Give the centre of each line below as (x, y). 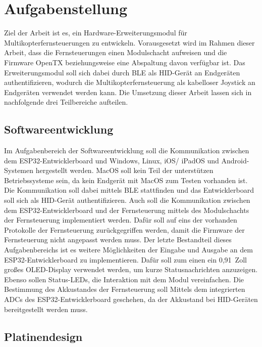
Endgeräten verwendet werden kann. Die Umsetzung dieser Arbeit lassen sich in (128, 92)
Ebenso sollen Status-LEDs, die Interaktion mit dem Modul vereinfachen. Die (124, 279)
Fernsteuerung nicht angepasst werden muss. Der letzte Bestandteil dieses (118, 240)
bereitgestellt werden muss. (46, 309)
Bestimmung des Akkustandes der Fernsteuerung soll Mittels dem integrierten (125, 289)
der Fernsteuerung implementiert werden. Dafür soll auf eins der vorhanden (121, 220)
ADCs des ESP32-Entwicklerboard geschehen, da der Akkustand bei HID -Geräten (131, 299)
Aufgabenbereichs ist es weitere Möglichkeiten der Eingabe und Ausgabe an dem (128, 250)
